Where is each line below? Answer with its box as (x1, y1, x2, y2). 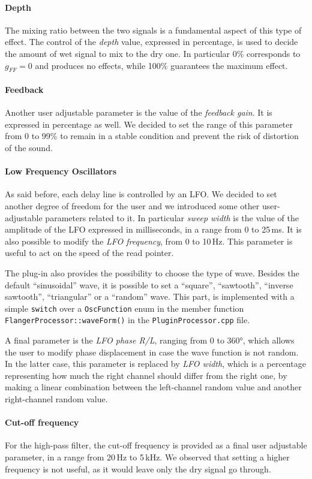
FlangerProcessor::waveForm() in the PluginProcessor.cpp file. (5, 314, 250, 326)
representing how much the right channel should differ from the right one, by (5, 369, 287, 381)
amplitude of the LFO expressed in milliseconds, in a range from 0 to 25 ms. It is (5, 223, 302, 236)
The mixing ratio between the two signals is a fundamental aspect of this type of (5, 23, 302, 36)
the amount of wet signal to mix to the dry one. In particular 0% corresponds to (5, 47, 301, 59)
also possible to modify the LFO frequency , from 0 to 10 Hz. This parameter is (5, 234, 293, 247)
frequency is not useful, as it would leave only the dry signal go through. (5, 462, 271, 475)
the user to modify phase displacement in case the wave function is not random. (5, 345, 299, 358)
